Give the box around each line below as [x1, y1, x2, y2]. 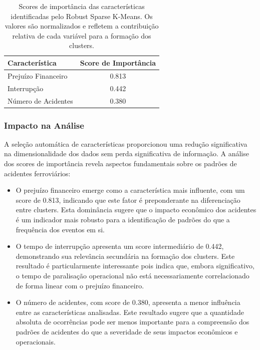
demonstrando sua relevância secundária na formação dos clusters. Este [16, 250, 235, 261]
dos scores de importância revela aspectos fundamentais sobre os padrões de [4, 158, 237, 168]
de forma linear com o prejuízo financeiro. [16, 280, 144, 290]
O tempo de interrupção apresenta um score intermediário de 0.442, [16, 241, 224, 251]
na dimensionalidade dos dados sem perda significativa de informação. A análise [4, 148, 249, 159]
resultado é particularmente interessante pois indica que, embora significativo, [16, 260, 254, 271]
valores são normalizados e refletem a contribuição [5, 21, 159, 31]
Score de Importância [80, 57, 156, 68]
